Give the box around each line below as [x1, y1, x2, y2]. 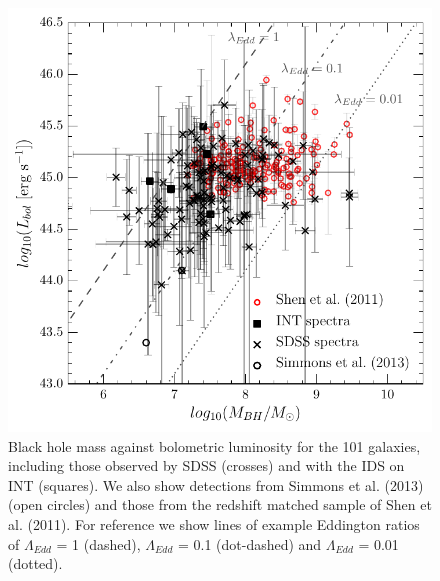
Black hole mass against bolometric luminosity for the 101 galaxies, [8, 435, 421, 456]
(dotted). [8, 553, 63, 574]
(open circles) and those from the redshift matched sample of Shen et [8, 494, 432, 515]
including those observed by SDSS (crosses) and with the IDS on [8, 455, 405, 476]
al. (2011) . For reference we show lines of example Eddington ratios [8, 513, 420, 534]
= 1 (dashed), [56, 533, 141, 554]
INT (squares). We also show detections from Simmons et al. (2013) [8, 474, 424, 495]
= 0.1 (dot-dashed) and [177, 533, 322, 554]
